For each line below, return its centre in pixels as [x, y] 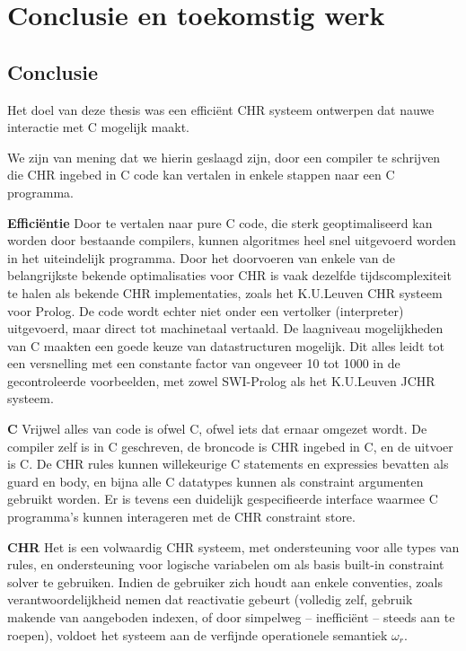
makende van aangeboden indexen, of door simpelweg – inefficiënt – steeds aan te [231, 617]
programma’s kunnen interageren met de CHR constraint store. [181, 517]
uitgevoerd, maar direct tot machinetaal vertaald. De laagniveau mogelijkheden [225, 328]
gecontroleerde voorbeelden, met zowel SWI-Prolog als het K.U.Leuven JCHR [221, 380]
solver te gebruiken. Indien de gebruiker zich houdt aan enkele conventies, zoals [225, 581]
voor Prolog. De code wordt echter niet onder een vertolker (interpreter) [206, 310]
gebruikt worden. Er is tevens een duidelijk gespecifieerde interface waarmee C [223, 499]
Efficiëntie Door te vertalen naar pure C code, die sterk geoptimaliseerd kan [220, 222]
